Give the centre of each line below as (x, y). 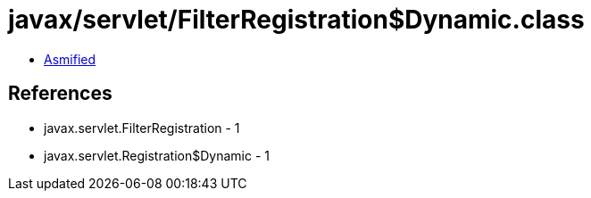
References (60, 94)
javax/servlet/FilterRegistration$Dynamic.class (296, 20)
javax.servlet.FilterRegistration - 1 (142, 128)
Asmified (70, 59)
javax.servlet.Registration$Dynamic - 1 (157, 155)
